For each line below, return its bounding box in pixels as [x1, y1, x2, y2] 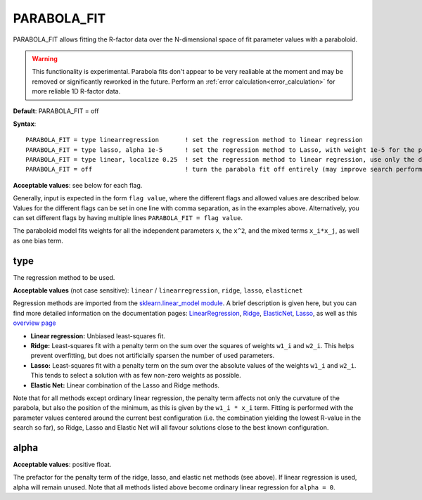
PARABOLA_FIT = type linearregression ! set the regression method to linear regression [25, 136, 364, 144]
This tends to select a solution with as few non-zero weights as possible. [30, 371, 242, 380]
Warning [32, 54, 58, 63]
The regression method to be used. [13, 273, 115, 281]
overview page [13, 319, 56, 327]
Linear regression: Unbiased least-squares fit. [30, 331, 165, 340]
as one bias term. [13, 236, 63, 245]
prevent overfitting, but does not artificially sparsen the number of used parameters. [30, 352, 275, 360]
